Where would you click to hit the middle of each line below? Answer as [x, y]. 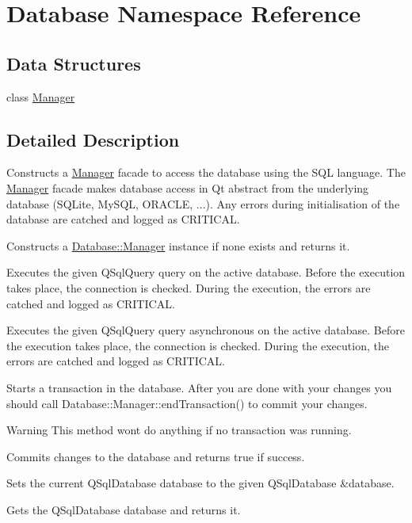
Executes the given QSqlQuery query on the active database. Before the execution [206, 272]
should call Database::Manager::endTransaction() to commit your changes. [187, 403]
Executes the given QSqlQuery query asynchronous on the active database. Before [206, 330]
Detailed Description [93, 139]
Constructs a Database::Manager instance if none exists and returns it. [178, 245]
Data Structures [74, 63]
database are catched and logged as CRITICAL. [123, 219]
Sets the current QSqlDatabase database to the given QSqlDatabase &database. [200, 483]
